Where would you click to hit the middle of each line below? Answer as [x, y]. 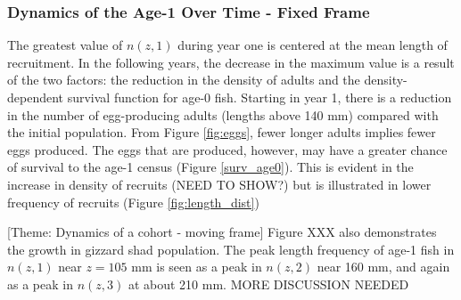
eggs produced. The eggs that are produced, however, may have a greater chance [227, 149]
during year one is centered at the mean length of [313, 45]
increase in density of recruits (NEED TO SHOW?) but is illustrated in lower [219, 184]
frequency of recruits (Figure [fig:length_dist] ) [133, 202]
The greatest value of [65, 45]
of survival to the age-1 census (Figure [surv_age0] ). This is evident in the [210, 167]
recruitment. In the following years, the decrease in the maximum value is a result [231, 62]
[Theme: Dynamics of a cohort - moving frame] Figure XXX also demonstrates [222, 232]
